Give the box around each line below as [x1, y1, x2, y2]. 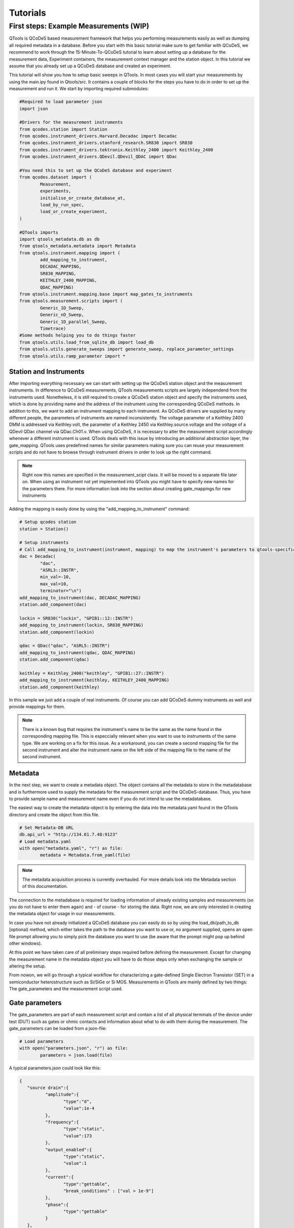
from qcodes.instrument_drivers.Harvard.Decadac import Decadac [19, 133, 177, 139]
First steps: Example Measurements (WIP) [9, 22, 149, 30]
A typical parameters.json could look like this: [9, 1065, 101, 1071]
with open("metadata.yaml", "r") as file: [19, 845, 123, 851]
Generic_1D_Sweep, [40, 305, 84, 310]
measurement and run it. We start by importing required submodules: [9, 86, 149, 92]
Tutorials [9, 7, 46, 18]
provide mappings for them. [9, 704, 66, 710]
